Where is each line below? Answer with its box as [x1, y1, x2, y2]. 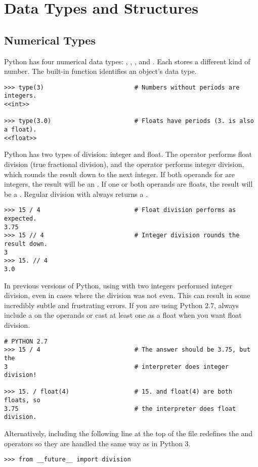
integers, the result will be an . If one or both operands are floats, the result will [4, 179, 253, 189]
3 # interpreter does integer [4, 363, 229, 370]
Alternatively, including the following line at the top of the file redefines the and [4, 428, 252, 439]
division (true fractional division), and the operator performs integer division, [4, 158, 244, 169]
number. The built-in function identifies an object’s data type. [4, 66, 197, 76]
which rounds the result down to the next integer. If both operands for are [4, 168, 235, 179]
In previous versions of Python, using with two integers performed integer [4, 280, 233, 290]
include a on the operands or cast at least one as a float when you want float [4, 310, 242, 320]
